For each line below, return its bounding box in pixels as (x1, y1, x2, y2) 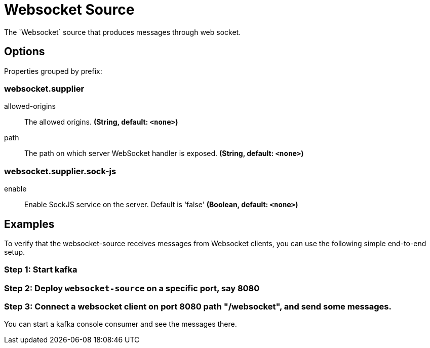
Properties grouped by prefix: (4, 66, 102, 75)
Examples (4, 217, 55, 230)
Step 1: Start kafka (4, 264, 77, 275)
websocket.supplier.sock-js (4, 166, 116, 176)
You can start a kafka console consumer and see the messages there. (4, 320, 237, 329)
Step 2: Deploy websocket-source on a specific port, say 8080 (4, 283, 260, 293)
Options (4, 45, 45, 58)
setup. (4, 247, 25, 256)
